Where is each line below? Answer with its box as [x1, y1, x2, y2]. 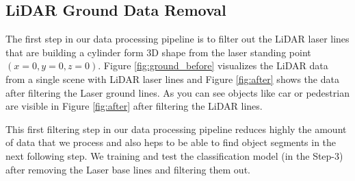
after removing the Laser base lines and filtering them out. [5, 162, 250, 176]
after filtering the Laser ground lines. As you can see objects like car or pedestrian [5, 85, 350, 99]
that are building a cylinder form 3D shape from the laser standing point [5, 45, 311, 59]
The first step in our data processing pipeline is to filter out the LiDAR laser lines [5, 32, 350, 46]
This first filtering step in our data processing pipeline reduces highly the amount [5, 121, 347, 136]
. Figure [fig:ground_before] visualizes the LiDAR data [98, 58, 328, 73]
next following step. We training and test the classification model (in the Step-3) [5, 148, 343, 162]
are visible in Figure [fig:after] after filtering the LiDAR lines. [5, 99, 263, 113]
